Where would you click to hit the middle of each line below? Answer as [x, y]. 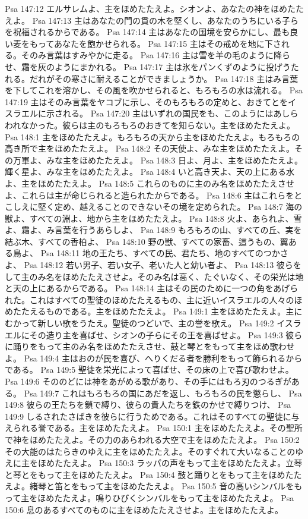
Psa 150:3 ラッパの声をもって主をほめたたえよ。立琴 [201, 463]
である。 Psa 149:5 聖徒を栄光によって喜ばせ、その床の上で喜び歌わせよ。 [149, 369]
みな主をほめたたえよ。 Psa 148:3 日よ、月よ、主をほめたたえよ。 [174, 160]
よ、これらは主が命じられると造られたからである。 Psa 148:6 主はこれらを [150, 195]
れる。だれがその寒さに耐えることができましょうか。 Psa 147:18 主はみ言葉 [152, 78]
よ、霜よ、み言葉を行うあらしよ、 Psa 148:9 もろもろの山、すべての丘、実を [153, 230]
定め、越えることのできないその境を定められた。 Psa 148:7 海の [178, 207]
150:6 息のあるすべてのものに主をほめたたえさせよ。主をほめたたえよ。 [144, 509]
